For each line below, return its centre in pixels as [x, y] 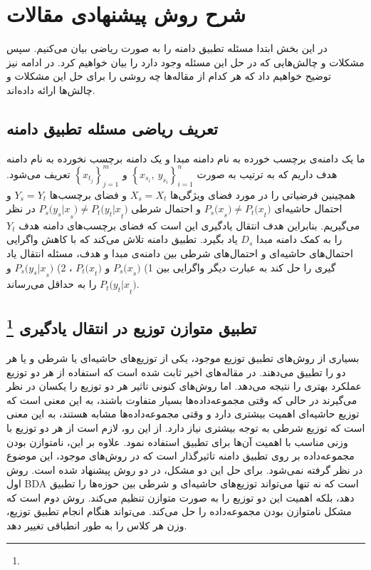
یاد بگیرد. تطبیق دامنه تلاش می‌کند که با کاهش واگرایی [122, 239]
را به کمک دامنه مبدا [299, 239]
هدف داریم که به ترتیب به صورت [267, 173]
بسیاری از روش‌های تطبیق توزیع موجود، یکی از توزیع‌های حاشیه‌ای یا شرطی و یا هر [183, 357]
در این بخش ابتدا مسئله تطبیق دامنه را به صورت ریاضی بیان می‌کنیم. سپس [167, 48]
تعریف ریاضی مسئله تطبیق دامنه [112, 128]
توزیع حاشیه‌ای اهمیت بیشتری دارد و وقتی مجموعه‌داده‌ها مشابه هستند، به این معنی [183, 414]
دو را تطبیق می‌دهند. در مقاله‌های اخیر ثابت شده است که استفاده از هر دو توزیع [176, 372]
